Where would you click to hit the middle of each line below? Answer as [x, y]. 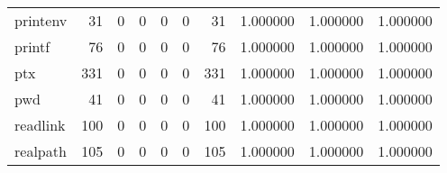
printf [32, 46]
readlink [40, 125]
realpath [41, 151]
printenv [41, 20]
